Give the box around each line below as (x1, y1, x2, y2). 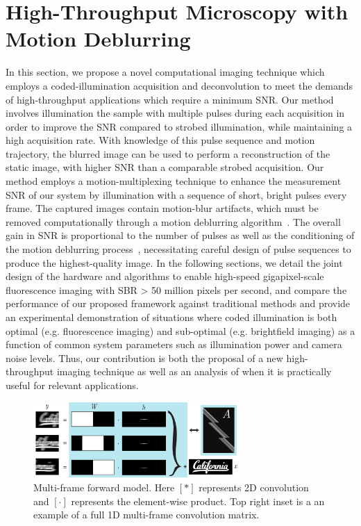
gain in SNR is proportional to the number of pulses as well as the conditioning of (6, 228, 355, 243)
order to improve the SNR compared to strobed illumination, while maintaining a (6, 119, 353, 133)
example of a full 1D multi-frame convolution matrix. (33, 507, 260, 522)
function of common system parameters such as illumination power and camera (6, 337, 342, 352)
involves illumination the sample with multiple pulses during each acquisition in (6, 106, 345, 120)
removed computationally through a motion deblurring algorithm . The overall (6, 214, 341, 229)
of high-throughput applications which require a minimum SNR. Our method (6, 92, 334, 106)
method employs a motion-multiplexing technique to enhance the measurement (6, 174, 342, 188)
